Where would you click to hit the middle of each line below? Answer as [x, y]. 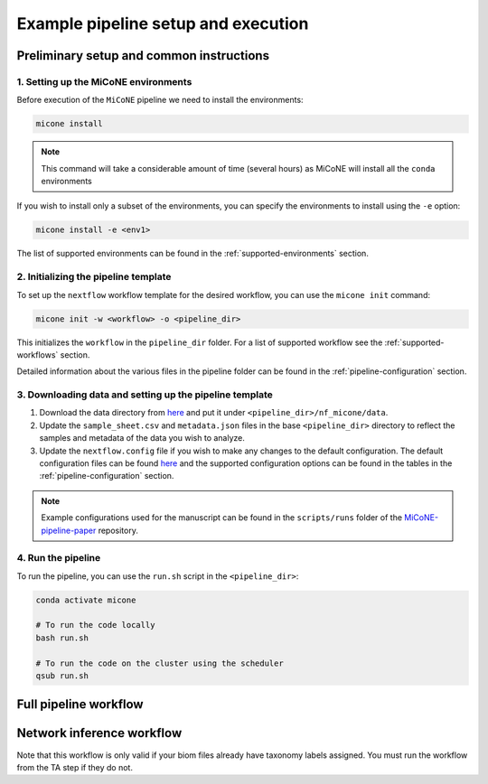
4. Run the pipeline [59, 558]
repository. [118, 530]
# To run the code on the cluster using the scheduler [160, 663]
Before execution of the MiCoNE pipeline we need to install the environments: [160, 100]
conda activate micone [86, 600]
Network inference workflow [99, 733]
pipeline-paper [69, 530]
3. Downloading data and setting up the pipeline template [145, 395]
